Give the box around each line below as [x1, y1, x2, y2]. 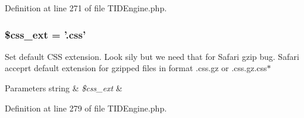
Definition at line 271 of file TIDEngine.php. [5, 2, 167, 14]
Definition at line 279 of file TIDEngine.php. [5, 101, 167, 114]
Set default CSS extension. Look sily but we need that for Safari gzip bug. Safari [5, 50, 299, 62]
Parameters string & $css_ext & [5, 82, 123, 94]
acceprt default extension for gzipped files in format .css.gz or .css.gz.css [5, 62, 267, 74]
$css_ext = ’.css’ [5, 27, 86, 42]
